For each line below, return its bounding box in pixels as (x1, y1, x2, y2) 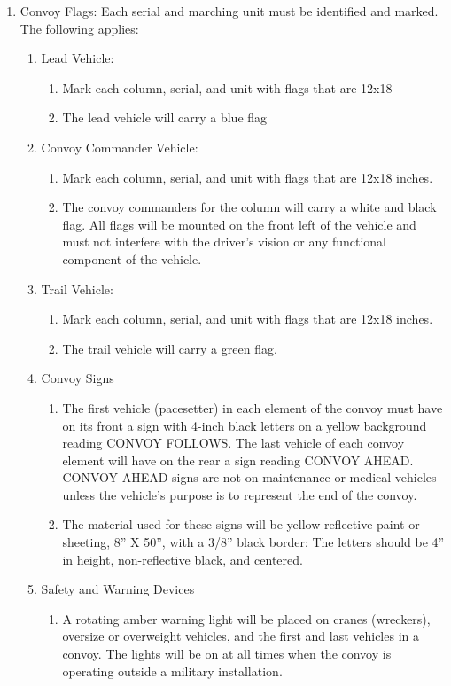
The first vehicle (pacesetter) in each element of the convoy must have (62, 398, 443, 417)
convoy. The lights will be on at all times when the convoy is (62, 644, 392, 663)
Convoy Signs (41, 369, 114, 387)
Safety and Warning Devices (41, 580, 195, 598)
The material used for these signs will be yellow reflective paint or (62, 515, 420, 534)
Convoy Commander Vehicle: (41, 137, 198, 156)
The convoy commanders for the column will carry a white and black (62, 198, 437, 216)
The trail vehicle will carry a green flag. (62, 339, 277, 357)
